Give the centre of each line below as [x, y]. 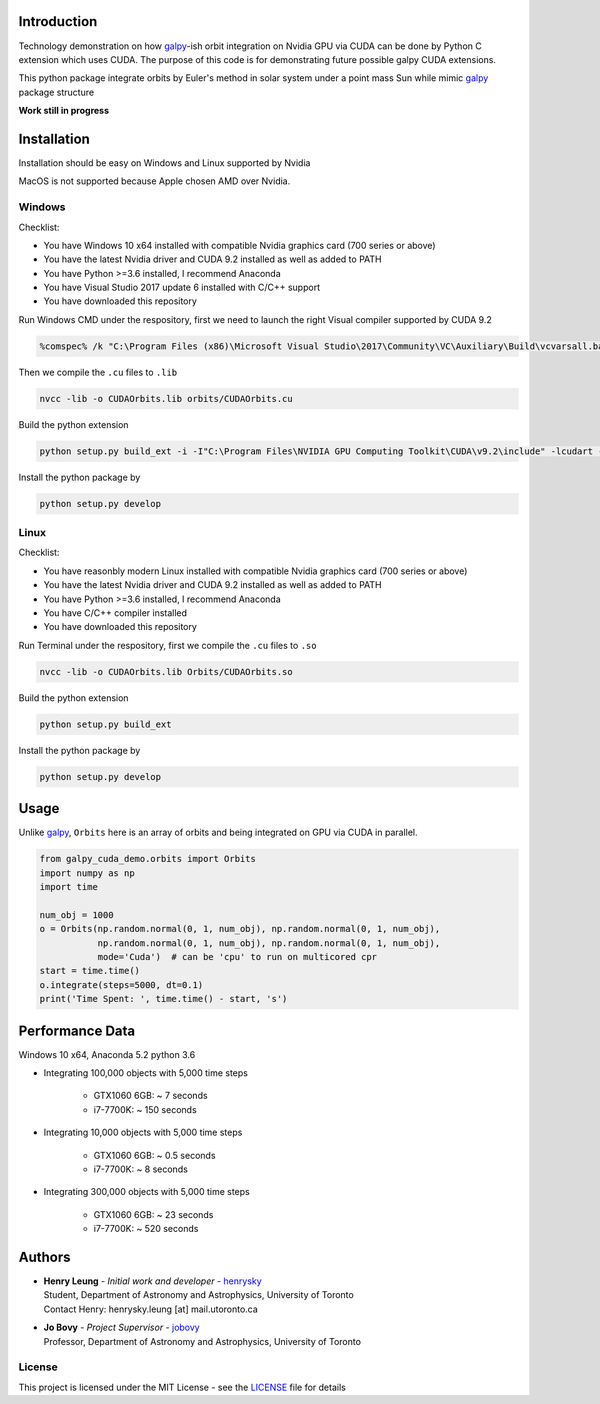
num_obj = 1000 [76, 914]
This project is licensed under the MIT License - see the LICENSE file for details [182, 1387]
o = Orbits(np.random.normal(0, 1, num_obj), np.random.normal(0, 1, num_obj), [240, 929]
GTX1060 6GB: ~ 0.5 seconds [154, 1155]
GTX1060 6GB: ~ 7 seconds [151, 1096]
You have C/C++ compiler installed [115, 613]
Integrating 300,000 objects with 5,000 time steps [146, 1192]
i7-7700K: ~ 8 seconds [141, 1169]
